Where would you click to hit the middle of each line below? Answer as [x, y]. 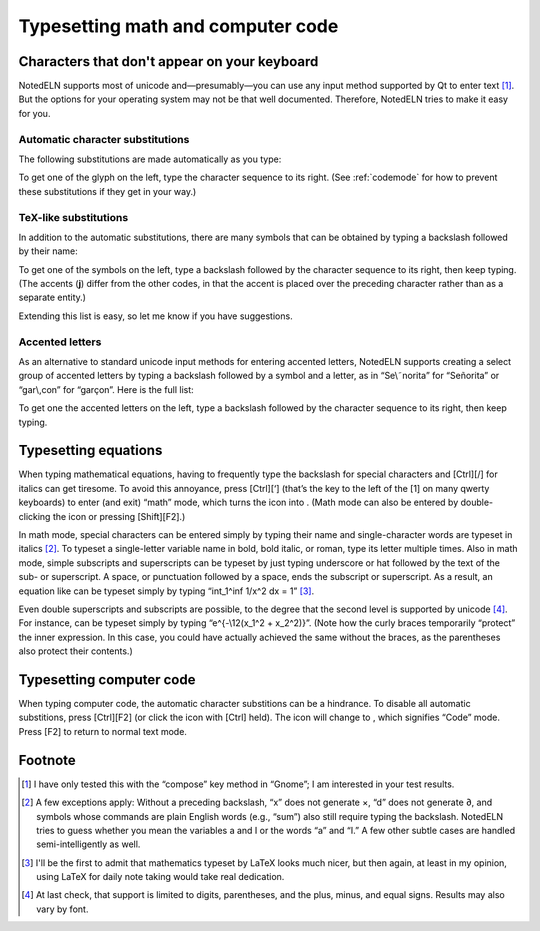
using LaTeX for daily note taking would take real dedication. [160, 877]
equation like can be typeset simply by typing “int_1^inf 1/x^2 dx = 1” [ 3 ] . [166, 591]
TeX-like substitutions [73, 217]
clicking [34, 516]
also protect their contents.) [76, 651]
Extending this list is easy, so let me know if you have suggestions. [156, 316]
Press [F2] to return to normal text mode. [102, 731]
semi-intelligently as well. [88, 844]
